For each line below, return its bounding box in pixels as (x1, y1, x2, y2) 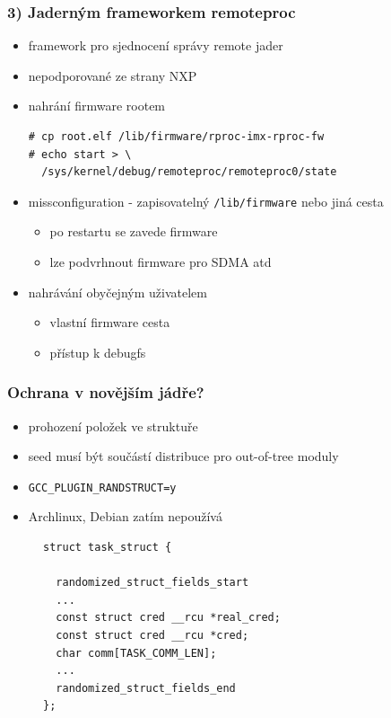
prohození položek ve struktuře (28, 416, 198, 435)
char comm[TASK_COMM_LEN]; (56, 646, 217, 660)
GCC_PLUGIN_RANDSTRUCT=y (28, 481, 177, 494)
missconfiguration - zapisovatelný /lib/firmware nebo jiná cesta (28, 191, 384, 210)
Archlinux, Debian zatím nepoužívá (28, 507, 222, 526)
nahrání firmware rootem (28, 96, 166, 115)
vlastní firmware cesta (49, 313, 170, 332)
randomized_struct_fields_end (56, 681, 236, 695)
